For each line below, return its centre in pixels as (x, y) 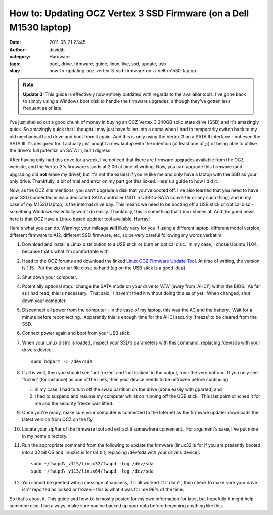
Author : (18, 49)
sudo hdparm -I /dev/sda (62, 361)
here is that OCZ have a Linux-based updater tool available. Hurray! (80, 219)
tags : (15, 64)
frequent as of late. (43, 108)
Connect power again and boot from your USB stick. (76, 333)
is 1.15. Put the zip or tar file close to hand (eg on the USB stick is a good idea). (104, 268)
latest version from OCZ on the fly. (58, 419)
